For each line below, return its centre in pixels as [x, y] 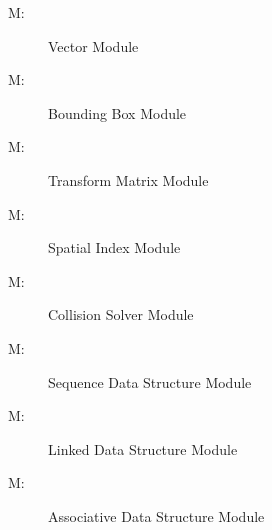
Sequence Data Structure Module [150, 381]
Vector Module [93, 45]
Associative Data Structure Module [156, 515]
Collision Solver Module [121, 314]
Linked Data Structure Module [143, 448]
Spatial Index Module [114, 247]
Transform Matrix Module [128, 179]
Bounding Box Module [117, 112]
